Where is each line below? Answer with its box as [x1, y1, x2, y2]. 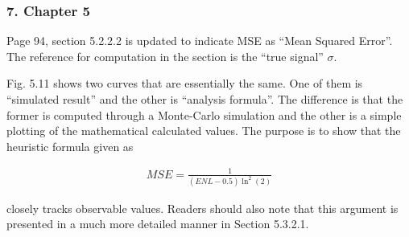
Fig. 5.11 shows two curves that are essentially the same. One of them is [6, 75, 363, 92]
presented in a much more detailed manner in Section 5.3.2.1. [6, 215, 309, 232]
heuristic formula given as [6, 137, 134, 154]
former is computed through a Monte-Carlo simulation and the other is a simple [6, 106, 402, 123]
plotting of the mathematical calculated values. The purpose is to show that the [6, 122, 401, 139]
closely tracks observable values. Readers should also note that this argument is [6, 199, 399, 216]
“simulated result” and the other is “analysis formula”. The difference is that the [6, 91, 403, 107]
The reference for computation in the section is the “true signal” [6, 47, 324, 64]
